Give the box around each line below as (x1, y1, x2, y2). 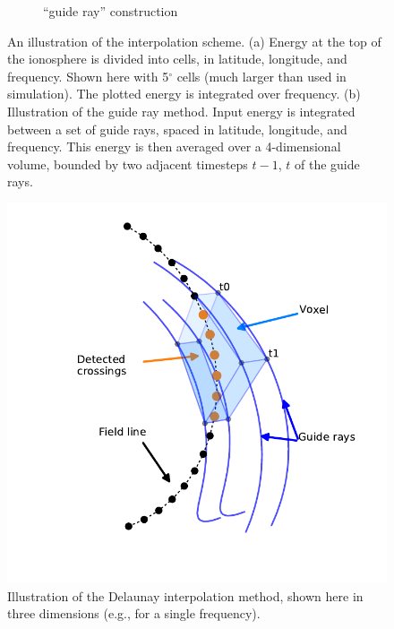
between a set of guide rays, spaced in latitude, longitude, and (7, 119, 347, 138)
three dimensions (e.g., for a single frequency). (7, 604, 261, 623)
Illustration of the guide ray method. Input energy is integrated (7, 101, 355, 120)
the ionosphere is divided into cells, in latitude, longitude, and (7, 49, 347, 68)
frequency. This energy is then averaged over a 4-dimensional (7, 137, 341, 156)
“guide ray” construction (43, 2, 178, 20)
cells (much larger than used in (176, 66, 347, 85)
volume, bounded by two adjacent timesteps (7, 154, 248, 173)
